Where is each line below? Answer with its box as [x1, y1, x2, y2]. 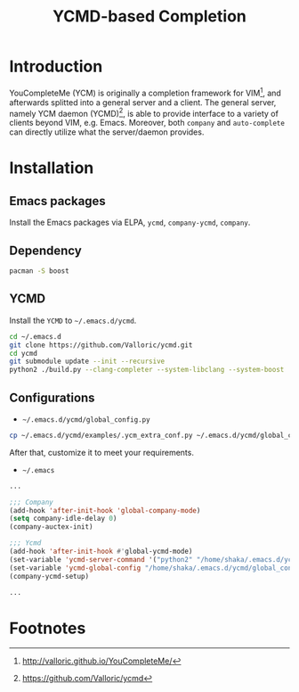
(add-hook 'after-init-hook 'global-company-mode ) [9, 506, 201, 515]
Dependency [9, 243, 82, 258]
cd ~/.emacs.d [9, 332, 62, 341]
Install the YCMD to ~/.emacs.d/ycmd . [9, 315, 137, 325]
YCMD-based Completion [52, 6, 246, 27]
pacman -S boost [9, 267, 69, 276]
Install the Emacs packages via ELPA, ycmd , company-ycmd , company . [9, 217, 251, 228]
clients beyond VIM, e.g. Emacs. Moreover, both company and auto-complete [9, 118, 285, 128]
